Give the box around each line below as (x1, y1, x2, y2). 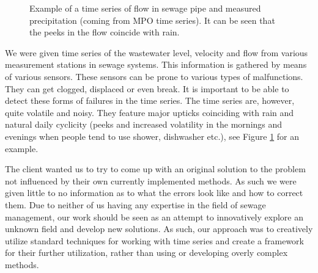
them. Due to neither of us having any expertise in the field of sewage (5, 198, 266, 211)
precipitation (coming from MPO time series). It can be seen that (29, 13, 275, 26)
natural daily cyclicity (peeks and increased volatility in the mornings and (5, 118, 283, 131)
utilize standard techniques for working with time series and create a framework (5, 234, 305, 247)
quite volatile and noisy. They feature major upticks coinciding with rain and (5, 106, 294, 118)
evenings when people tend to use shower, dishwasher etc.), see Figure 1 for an (5, 129, 300, 142)
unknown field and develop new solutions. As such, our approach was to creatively (5, 222, 313, 235)
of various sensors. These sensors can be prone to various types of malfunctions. (5, 70, 303, 82)
